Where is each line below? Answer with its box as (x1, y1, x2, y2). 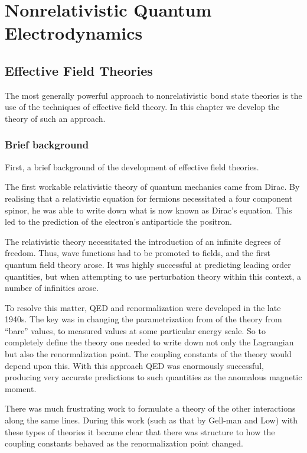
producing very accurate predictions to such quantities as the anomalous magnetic (5, 371, 302, 383)
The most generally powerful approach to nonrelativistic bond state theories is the (5, 89, 302, 101)
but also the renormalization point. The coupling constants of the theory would (5, 348, 292, 360)
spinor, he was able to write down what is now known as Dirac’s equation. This (5, 203, 292, 216)
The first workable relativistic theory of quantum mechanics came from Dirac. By (5, 180, 300, 193)
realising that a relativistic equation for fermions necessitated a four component (5, 192, 293, 204)
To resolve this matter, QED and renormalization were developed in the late (5, 301, 281, 313)
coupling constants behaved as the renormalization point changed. (5, 437, 243, 449)
